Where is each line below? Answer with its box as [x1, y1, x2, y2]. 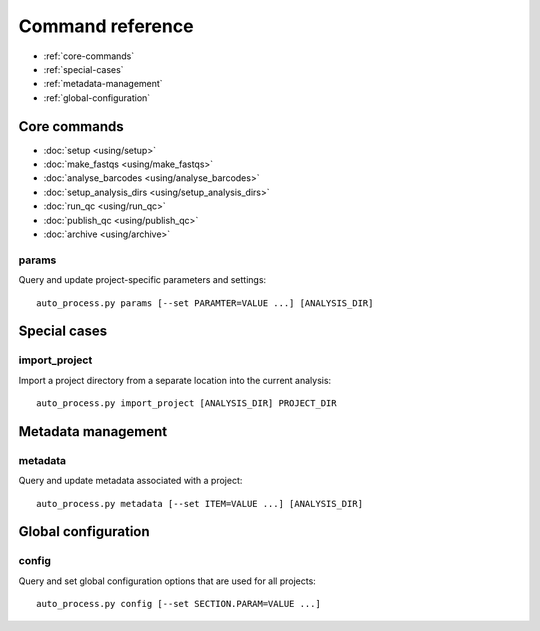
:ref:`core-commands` [43, 50, 135, 62]
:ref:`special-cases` [43, 63, 124, 75]
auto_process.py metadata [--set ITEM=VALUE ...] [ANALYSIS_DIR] [36, 498, 364, 509]
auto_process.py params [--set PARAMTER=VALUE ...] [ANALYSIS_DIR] [36, 297, 374, 309]
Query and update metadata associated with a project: [18, 475, 243, 487]
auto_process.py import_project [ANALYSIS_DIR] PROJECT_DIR [36, 398, 337, 409]
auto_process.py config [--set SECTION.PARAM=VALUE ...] [36, 598, 322, 610]
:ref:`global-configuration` [43, 91, 151, 104]
